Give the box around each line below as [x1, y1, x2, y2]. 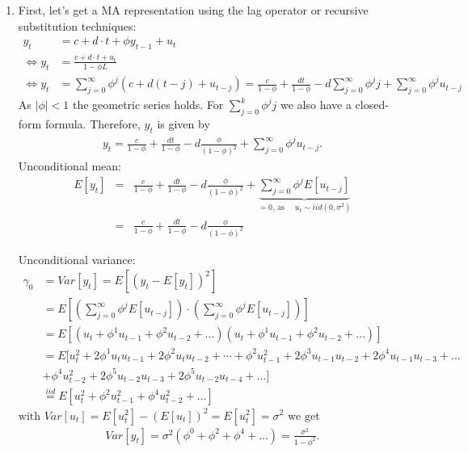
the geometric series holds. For [72, 96, 224, 113]
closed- [355, 96, 389, 113]
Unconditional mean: [18, 157, 121, 174]
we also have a [280, 96, 352, 113]
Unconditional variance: [18, 250, 136, 267]
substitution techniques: [18, 17, 137, 34]
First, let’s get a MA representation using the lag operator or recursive [18, 2, 369, 18]
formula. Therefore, [44, 115, 141, 132]
